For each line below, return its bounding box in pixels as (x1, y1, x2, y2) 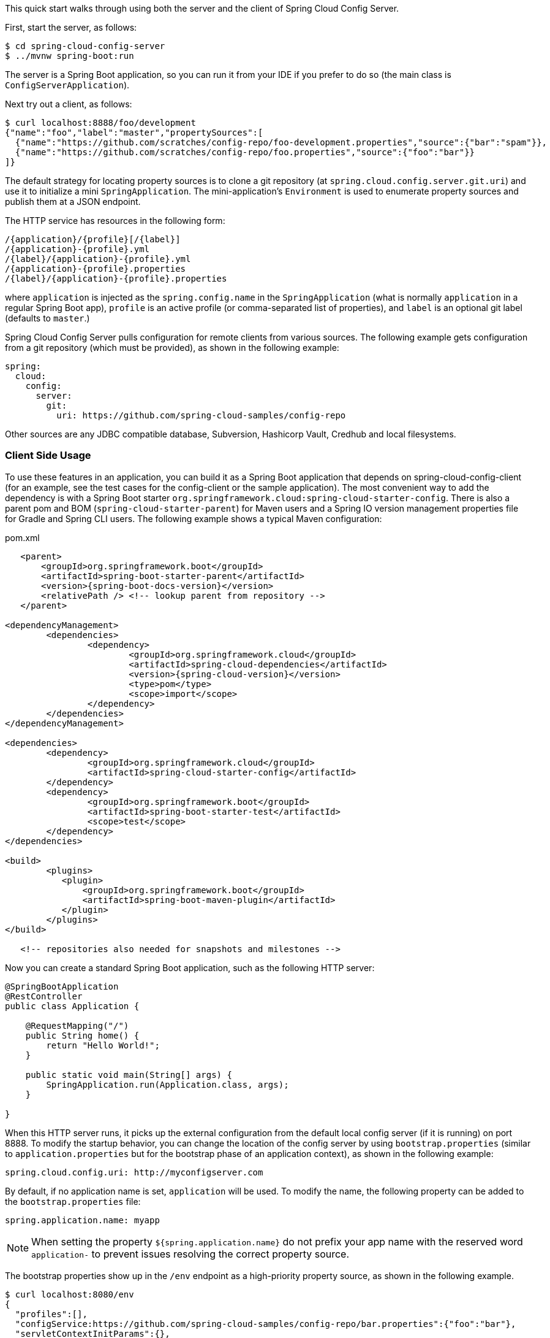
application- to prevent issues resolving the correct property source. (31, 1247, 350, 1260)
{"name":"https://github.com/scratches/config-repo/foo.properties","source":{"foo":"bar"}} (15, 147, 475, 157)
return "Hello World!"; (46, 1040, 160, 1050)
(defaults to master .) (5, 313, 90, 323)
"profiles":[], (15, 1309, 88, 1319)
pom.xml (5, 532, 40, 543)
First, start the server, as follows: (5, 22, 137, 33)
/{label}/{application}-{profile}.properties (5, 274, 227, 283)
